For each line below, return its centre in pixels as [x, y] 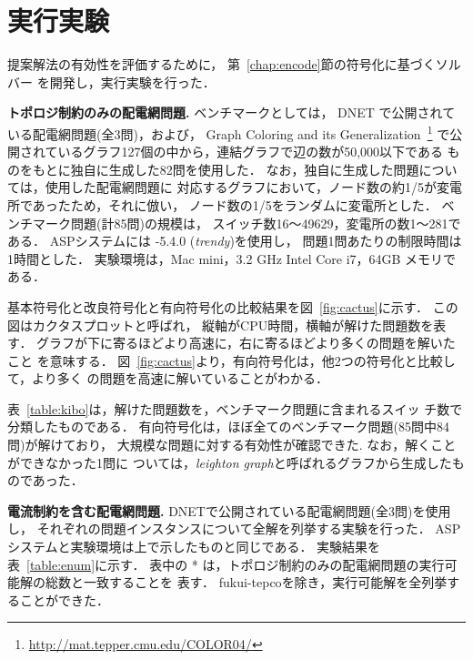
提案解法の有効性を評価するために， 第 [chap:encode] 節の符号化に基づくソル [234, 64]
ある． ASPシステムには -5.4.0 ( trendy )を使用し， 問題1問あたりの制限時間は [235, 241]
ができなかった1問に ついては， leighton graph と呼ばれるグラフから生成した [230, 462]
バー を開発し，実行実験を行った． [111, 81]
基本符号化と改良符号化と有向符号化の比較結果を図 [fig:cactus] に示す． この [233, 306]
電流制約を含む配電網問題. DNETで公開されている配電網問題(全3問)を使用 [229, 510]
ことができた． [64, 599]
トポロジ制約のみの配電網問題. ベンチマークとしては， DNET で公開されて [231, 112]
